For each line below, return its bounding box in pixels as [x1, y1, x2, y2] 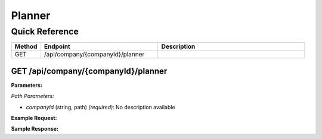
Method [14, 42, 38, 50]
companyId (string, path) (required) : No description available [26, 103, 175, 110]
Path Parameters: [11, 93, 54, 100]
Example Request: [11, 115, 57, 122]
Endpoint [44, 42, 71, 50]
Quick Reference [11, 26, 79, 37]
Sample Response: [11, 125, 59, 132]
